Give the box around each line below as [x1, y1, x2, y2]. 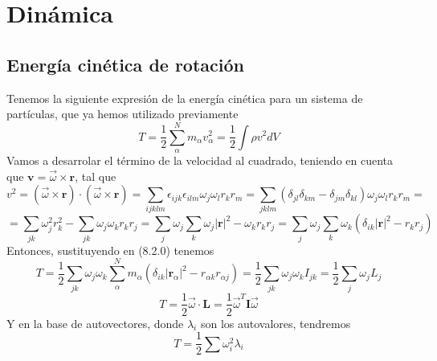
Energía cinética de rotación [6, 51, 244, 76]
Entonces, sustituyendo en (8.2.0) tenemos [6, 241, 214, 258]
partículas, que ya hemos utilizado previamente [6, 105, 239, 122]
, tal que [75, 167, 116, 184]
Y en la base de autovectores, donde [6, 314, 184, 331]
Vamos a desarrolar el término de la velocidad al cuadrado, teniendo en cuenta [6, 151, 394, 168]
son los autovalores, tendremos [200, 314, 351, 331]
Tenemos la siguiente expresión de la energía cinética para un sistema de [6, 89, 363, 106]
